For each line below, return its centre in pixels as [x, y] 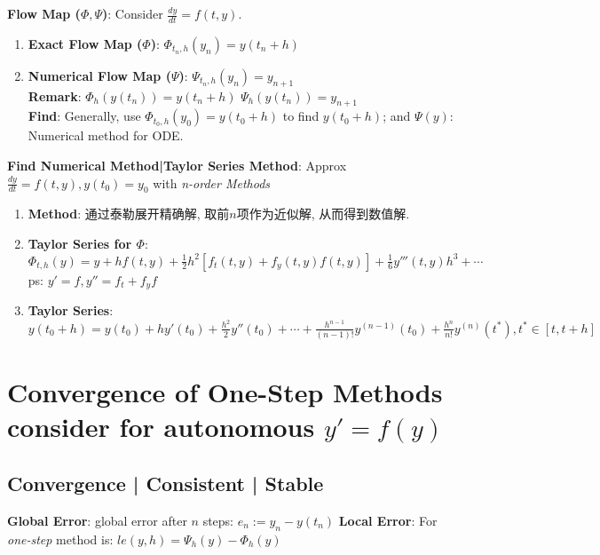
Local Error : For [388, 520]
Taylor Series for [80, 243]
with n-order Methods [212, 182]
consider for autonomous [161, 427]
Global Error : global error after [97, 520]
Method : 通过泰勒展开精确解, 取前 [129, 214]
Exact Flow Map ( [85, 43]
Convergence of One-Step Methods [225, 392]
